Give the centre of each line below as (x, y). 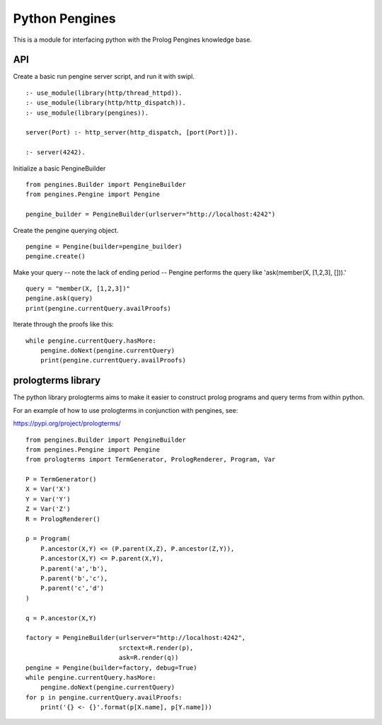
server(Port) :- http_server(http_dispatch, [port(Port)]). (132, 132)
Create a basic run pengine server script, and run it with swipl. (104, 76)
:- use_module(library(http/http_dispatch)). (106, 103)
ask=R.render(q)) (149, 658)
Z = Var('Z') (48, 509)
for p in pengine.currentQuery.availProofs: (104, 697)
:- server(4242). (56, 153)
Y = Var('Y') (48, 499)
